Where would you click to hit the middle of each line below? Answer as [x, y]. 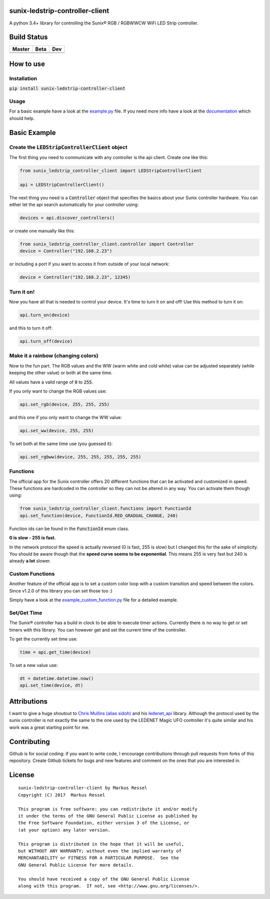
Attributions [28, 701]
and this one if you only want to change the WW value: [65, 417]
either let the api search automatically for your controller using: [74, 204]
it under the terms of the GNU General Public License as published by [108, 816]
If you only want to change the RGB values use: [58, 391]
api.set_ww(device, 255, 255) [57, 430]
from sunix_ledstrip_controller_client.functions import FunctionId [105, 508]
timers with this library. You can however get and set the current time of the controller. [98, 629]
